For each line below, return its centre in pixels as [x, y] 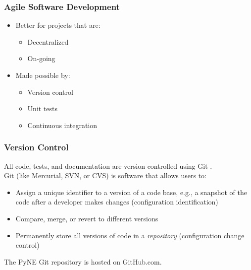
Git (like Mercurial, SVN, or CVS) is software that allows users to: [105, 175]
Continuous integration [62, 125]
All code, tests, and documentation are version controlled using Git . [108, 166]
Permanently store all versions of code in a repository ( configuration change [130, 235]
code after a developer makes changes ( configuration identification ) [117, 202]
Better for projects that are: [58, 25]
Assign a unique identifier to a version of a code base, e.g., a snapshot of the [131, 192]
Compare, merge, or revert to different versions [87, 218]
